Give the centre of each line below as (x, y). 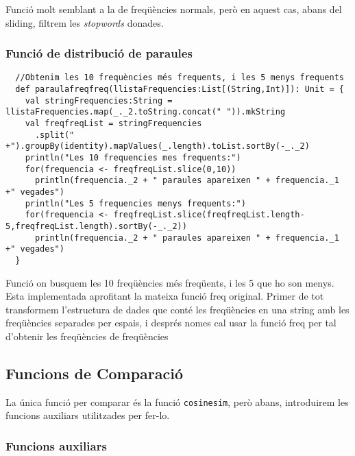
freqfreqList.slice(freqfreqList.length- (209, 215)
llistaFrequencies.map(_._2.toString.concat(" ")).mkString (146, 112)
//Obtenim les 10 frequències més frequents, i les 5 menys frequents (180, 78)
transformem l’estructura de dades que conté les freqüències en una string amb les (177, 309)
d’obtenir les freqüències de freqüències (87, 336)
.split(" (54, 135)
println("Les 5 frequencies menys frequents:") (135, 203)
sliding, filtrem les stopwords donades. (85, 22)
